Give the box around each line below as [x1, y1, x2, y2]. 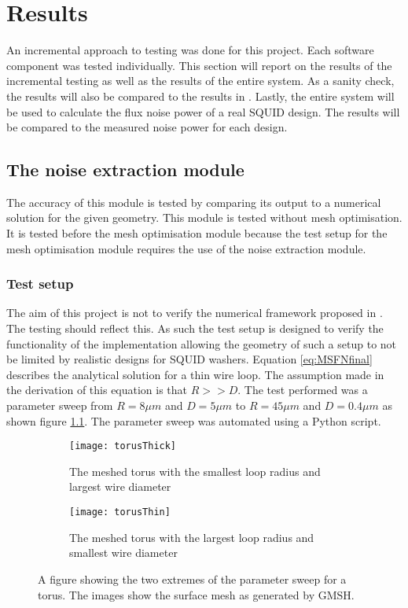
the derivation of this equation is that [6, 381, 188, 398]
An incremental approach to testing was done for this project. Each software [6, 42, 374, 58]
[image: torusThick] [69, 440, 177, 452]
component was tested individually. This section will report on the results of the [6, 57, 392, 73]
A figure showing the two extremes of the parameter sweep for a [38, 570, 347, 587]
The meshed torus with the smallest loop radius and [69, 462, 321, 479]
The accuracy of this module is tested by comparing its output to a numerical [6, 193, 381, 210]
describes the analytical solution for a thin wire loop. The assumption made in [6, 366, 384, 382]
